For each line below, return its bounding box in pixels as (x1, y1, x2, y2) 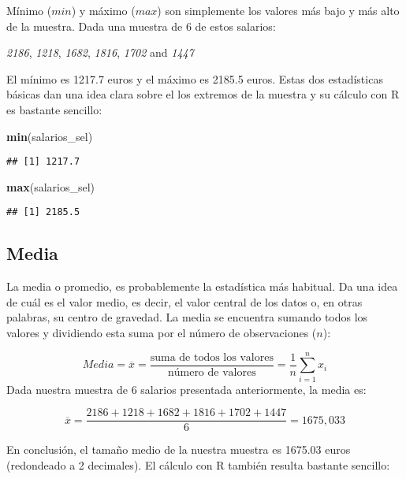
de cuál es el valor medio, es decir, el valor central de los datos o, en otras (6, 293, 363, 310)
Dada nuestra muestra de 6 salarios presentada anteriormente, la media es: (6, 381, 367, 397)
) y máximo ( (71, 2, 136, 18)
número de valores (167, 367, 256, 379)
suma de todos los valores (150, 351, 274, 363)
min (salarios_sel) (6, 128, 93, 144)
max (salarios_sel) (6, 178, 95, 195)
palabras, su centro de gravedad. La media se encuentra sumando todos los (6, 309, 368, 325)
